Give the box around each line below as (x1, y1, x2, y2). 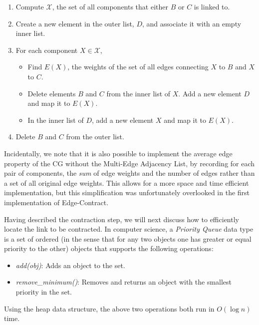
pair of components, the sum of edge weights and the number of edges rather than (4, 168, 255, 178)
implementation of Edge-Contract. (4, 197, 109, 207)
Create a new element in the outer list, (15, 18, 134, 28)
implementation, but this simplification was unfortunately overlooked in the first (4, 187, 250, 198)
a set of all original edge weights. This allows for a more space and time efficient (4, 177, 249, 188)
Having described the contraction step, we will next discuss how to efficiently (4, 214, 239, 224)
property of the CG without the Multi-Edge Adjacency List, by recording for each (4, 158, 255, 168)
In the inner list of (27, 114, 84, 125)
